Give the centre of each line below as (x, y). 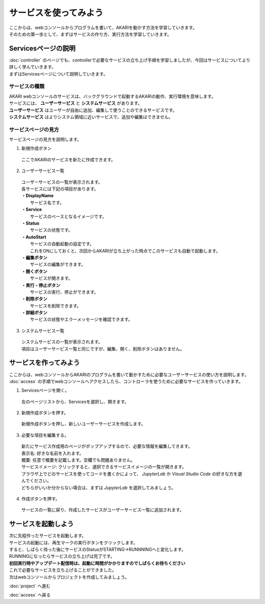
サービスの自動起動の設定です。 (62, 244)
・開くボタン (34, 271)
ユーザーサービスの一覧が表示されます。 (62, 182)
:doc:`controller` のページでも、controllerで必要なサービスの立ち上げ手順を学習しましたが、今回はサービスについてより (130, 60)
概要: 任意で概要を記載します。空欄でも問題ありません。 (78, 460)
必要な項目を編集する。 (45, 435)
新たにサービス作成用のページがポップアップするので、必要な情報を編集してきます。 (107, 446)
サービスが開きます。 (52, 278)
